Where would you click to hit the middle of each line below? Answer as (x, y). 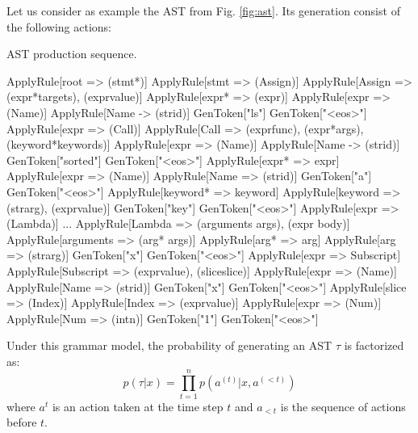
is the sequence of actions (343, 406)
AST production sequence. (72, 54)
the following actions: (59, 26)
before (22, 422)
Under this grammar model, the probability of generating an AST (169, 345)
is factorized (374, 345)
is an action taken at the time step (138, 406)
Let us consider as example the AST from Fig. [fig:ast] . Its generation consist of (203, 11)
